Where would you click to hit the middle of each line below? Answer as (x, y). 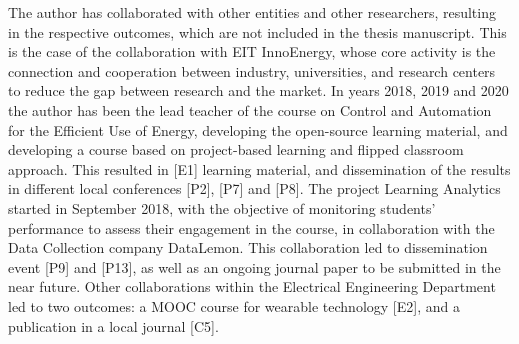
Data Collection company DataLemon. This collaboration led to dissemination (248, 247)
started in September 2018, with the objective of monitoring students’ (222, 207)
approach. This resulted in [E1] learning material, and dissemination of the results (259, 168)
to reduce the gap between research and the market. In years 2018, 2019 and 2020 (258, 90)
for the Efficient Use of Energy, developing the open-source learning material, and (258, 129)
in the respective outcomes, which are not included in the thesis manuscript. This (257, 31)
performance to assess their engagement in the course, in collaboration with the (251, 227)
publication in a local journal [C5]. (113, 325)
